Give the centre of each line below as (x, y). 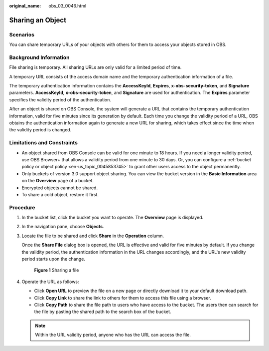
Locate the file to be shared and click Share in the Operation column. (93, 236)
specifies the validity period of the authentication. (60, 99)
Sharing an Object (38, 20)
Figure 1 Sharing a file (57, 270)
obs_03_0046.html (67, 6)
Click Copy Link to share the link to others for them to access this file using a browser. (123, 298)
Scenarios (22, 34)
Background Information (39, 57)
